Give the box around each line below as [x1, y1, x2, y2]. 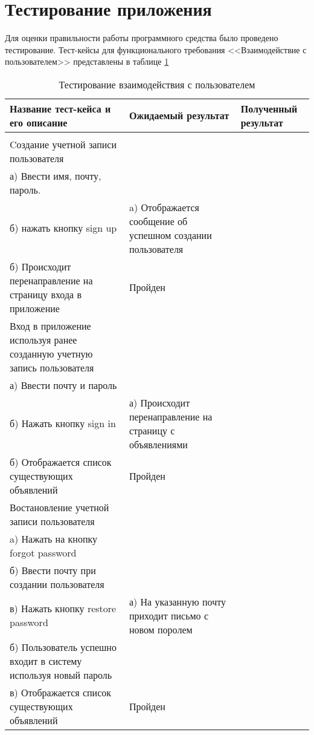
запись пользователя [10, 360, 94, 374]
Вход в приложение [10, 318, 91, 333]
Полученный [240, 101, 298, 116]
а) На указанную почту [129, 594, 226, 609]
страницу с [129, 423, 175, 437]
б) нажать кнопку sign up [10, 221, 117, 235]
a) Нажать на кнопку [10, 531, 98, 546]
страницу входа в [10, 287, 82, 301]
